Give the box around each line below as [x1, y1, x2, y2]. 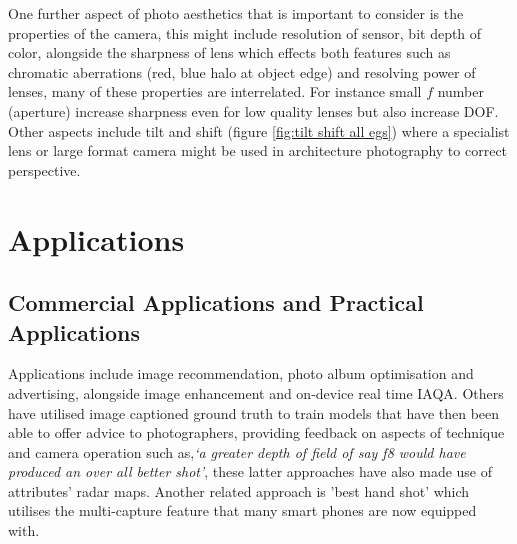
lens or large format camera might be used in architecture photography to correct [8, 140, 508, 161]
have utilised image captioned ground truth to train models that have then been [8, 402, 500, 423]
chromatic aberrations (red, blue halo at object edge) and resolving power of [8, 61, 476, 82]
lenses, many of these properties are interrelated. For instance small [8, 81, 422, 102]
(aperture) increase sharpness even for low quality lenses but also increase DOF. [8, 100, 499, 121]
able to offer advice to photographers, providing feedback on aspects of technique [8, 422, 505, 443]
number [437, 81, 485, 102]
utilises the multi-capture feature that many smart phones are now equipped [8, 500, 477, 521]
